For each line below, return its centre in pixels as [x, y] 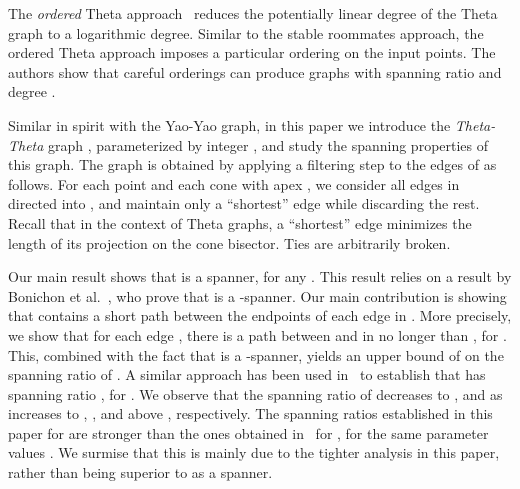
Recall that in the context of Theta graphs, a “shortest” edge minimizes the [240, 222]
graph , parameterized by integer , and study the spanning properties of [268, 144]
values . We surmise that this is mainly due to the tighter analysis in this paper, [254, 452]
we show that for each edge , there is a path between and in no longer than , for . [257, 334]
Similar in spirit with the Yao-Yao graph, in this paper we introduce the [229, 124]
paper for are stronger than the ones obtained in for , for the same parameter [248, 432]
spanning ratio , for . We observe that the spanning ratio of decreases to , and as [255, 393]
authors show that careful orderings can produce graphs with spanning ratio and [255, 71]
